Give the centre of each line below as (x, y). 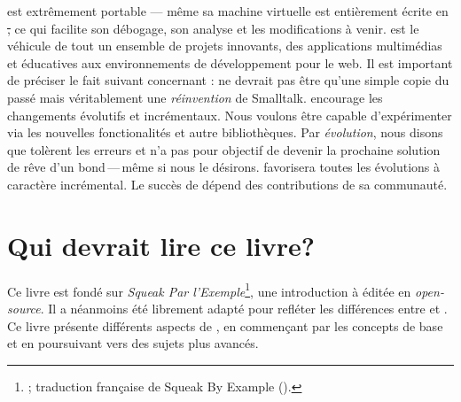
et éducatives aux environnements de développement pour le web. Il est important (230, 62)
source (24, 308)
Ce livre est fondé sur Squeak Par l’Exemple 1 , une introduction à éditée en (209, 290)
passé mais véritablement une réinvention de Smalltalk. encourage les (195, 97)
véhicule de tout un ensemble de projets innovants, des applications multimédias (225, 46)
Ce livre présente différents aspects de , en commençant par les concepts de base (225, 325)
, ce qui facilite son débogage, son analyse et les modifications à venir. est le (213, 28)
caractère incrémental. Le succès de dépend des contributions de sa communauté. (227, 184)
